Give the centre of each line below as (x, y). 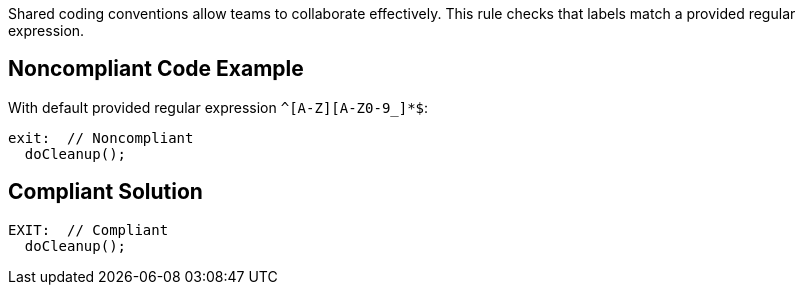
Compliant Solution (105, 192)
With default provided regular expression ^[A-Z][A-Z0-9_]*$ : (218, 107)
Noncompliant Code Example (156, 69)
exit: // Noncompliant (101, 137)
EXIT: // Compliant (88, 229)
